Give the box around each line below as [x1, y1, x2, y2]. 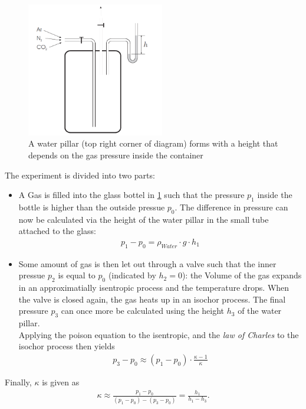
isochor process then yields [18, 340, 115, 352]
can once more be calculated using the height [61, 304, 225, 317]
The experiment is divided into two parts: [5, 168, 155, 181]
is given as [42, 375, 80, 388]
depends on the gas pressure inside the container [28, 149, 203, 161]
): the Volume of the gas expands [182, 269, 302, 281]
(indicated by [108, 269, 156, 281]
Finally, [5, 375, 32, 388]
